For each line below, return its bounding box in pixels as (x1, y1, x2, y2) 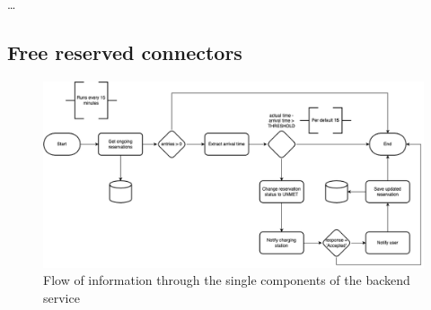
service (43, 288, 80, 306)
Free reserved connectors (7, 38, 242, 65)
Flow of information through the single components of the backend (43, 271, 410, 289)
